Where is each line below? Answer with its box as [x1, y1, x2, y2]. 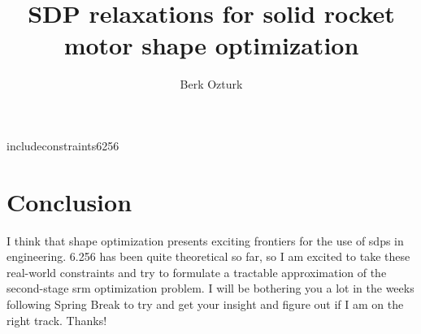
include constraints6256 [7, 137, 119, 154]
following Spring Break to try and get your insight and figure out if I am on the [7, 296, 404, 312]
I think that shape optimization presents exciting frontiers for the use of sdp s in [7, 232, 404, 249]
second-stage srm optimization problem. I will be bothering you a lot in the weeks [7, 280, 414, 297]
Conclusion [7, 184, 132, 218]
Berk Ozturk [180, 76, 243, 93]
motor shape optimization [63, 28, 359, 62]
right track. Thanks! [7, 311, 107, 328]
